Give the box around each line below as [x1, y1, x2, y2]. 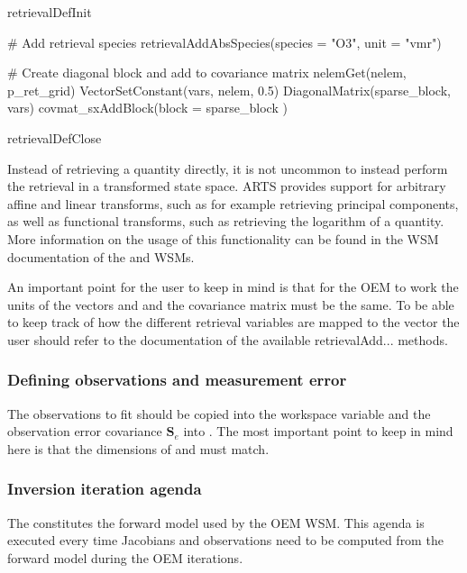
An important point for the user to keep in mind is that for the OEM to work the [7, 277, 459, 296]
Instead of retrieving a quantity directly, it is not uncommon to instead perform [7, 159, 448, 177]
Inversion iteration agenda [7, 477, 202, 500]
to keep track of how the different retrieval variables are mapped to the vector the [7, 313, 460, 332]
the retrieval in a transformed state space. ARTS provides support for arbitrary [7, 177, 446, 196]
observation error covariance [7, 422, 162, 441]
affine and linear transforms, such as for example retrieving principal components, [7, 194, 459, 213]
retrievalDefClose [7, 128, 102, 147]
